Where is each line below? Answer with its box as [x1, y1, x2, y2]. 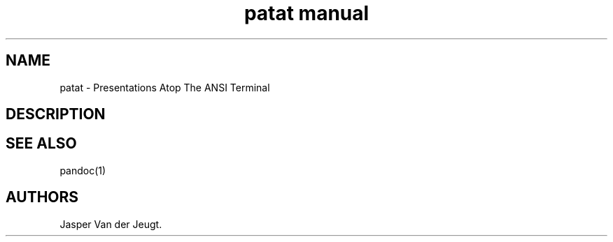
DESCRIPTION [6, 105, 106, 123]
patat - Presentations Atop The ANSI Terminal [59, 81, 270, 93]
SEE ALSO [6, 135, 77, 153]
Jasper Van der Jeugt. [59, 218, 162, 230]
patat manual [244, 1, 369, 25]
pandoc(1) [59, 164, 106, 176]
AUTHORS [6, 188, 79, 206]
